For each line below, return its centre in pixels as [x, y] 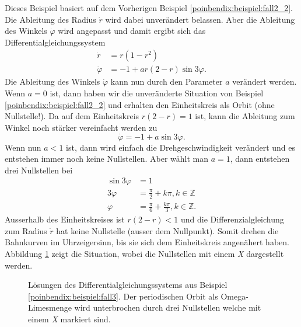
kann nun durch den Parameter [167, 81]
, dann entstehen [260, 159]
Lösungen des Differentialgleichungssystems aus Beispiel [128, 285]
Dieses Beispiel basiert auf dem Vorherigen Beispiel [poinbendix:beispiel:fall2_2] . [149, 8]
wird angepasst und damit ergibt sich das [132, 31]
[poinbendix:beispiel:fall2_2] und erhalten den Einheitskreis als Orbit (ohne [140, 104]
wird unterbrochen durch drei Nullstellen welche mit [168, 307]
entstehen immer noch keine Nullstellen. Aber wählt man [107, 159]
